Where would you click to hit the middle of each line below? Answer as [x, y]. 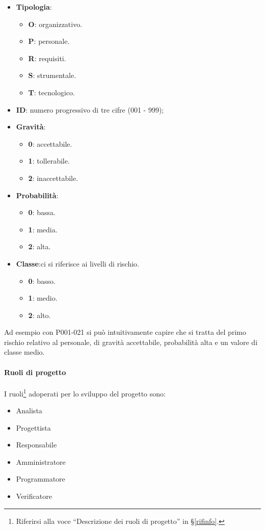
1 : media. [43, 229]
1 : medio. [43, 298]
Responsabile [36, 445]
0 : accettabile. [50, 143]
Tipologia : [34, 7]
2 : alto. [39, 315]
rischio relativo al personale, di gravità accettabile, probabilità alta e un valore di [131, 342]
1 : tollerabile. [49, 161]
